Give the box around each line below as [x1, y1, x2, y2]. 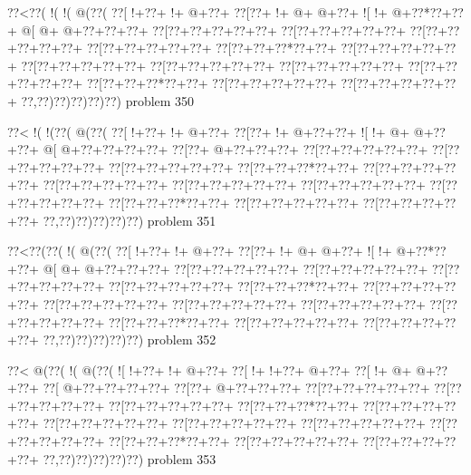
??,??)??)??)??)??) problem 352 [43, 330, 216, 349]
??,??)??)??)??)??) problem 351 [43, 210, 216, 229]
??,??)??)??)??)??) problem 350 [21, 91, 195, 110]
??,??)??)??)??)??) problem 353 [43, 449, 216, 468]
